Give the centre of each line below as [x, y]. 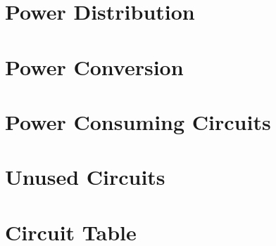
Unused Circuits [85, 177]
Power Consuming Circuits [138, 121]
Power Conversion [94, 66]
